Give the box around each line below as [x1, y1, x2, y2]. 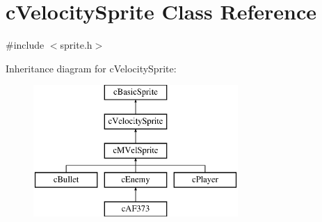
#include [6, 38, 45, 52]
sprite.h [60, 38, 92, 52]
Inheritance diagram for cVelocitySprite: [6, 61, 177, 75]
